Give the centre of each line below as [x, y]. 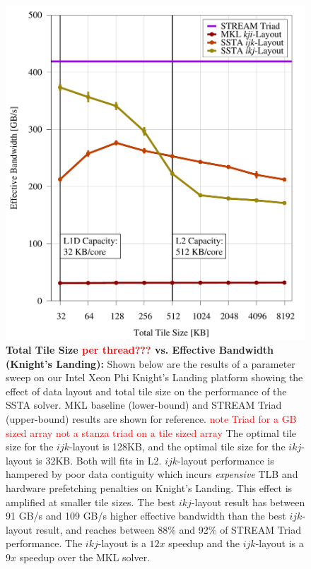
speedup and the [204, 543]
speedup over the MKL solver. [85, 557]
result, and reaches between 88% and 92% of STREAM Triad [168, 529]
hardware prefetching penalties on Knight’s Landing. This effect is [149, 488]
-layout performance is [226, 460]
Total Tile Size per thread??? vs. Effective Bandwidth [140, 350]
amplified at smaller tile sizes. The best [91, 502]
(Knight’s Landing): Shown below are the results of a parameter [151, 363]
